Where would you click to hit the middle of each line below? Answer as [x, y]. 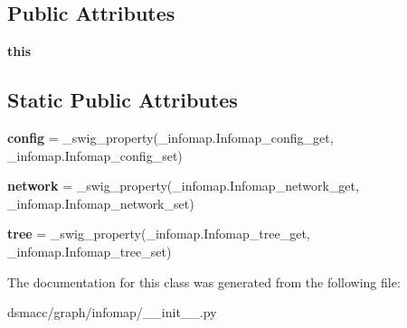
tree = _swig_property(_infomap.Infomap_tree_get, [159, 234]
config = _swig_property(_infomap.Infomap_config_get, [170, 137]
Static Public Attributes [123, 100]
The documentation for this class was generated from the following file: [204, 281]
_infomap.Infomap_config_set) [95, 155]
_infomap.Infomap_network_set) [101, 203]
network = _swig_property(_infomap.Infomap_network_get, [183, 186]
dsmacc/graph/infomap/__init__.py [112, 312]
